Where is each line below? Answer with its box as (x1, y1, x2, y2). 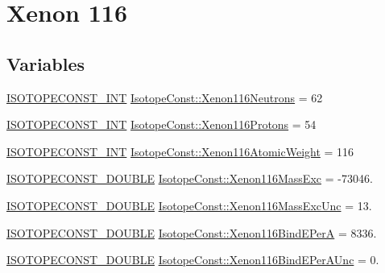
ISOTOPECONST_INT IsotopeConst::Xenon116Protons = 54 (6, 116, 317, 133)
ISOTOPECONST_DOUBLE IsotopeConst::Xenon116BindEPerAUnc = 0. (6, 251, 379, 268)
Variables (6, 51, 85, 76)
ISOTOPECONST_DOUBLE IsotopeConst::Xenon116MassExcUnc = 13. (6, 196, 372, 213)
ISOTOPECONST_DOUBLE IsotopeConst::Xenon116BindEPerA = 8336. (6, 224, 377, 241)
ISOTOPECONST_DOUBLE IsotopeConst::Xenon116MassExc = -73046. (6, 170, 373, 187)
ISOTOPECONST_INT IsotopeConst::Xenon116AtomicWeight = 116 (6, 143, 354, 159)
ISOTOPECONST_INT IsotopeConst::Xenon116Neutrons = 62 (6, 89, 323, 105)
